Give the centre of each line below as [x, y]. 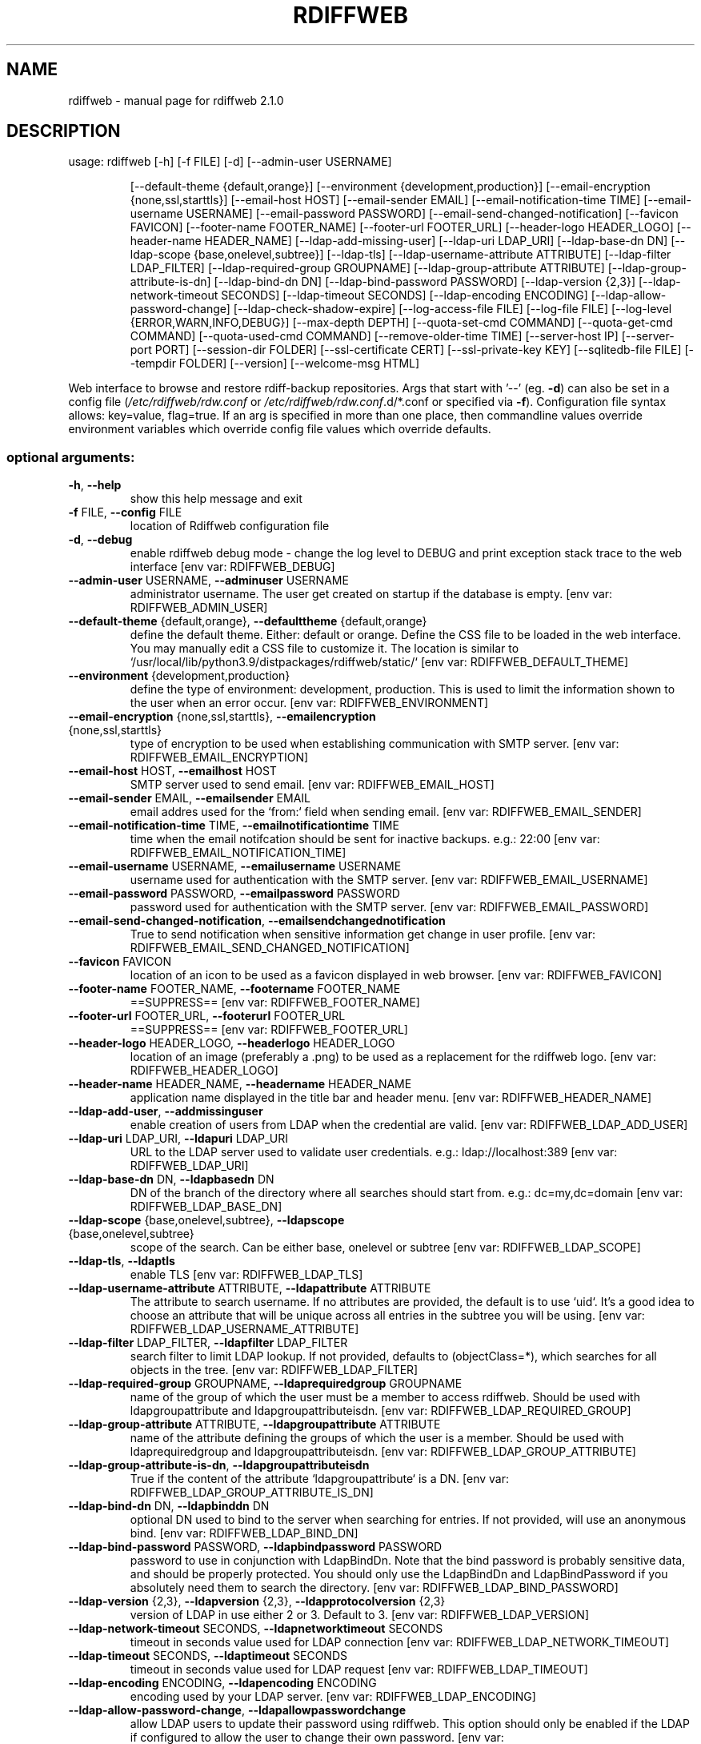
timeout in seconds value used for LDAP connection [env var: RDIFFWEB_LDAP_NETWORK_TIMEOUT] [400, 1642]
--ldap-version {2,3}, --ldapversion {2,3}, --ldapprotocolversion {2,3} [257, 1601]
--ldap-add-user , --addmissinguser [166, 1111]
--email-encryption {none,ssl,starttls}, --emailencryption [222, 717]
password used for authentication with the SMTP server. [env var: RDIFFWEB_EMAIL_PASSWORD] [389, 907]
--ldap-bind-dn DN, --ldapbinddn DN [169, 1506]
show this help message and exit [216, 499]
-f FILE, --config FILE [125, 512]
